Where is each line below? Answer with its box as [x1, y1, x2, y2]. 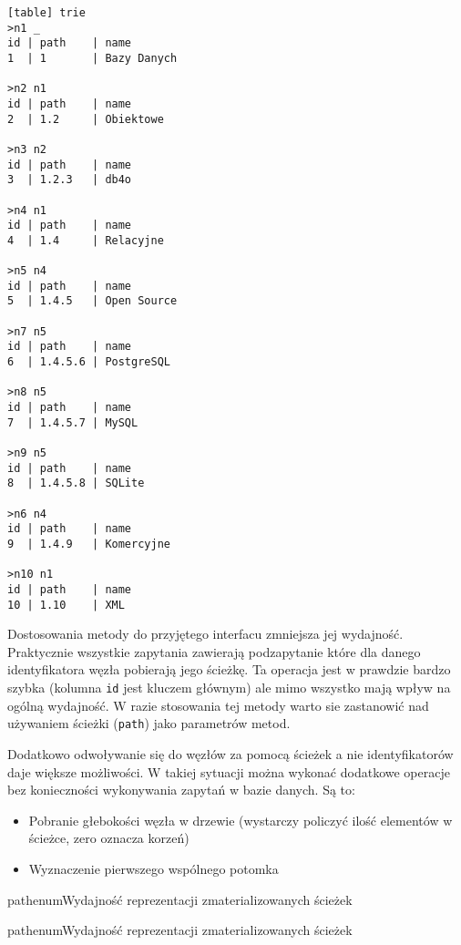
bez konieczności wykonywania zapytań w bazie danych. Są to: [7, 780, 355, 799]
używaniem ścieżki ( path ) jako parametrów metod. [7, 714, 291, 733]
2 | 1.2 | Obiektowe [7, 112, 164, 126]
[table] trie [7, 6, 86, 19]
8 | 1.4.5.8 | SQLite [7, 477, 145, 490]
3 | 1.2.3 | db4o [7, 173, 132, 187]
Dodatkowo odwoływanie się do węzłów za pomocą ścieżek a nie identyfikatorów [7, 744, 454, 763]
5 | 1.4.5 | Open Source [7, 294, 178, 308]
